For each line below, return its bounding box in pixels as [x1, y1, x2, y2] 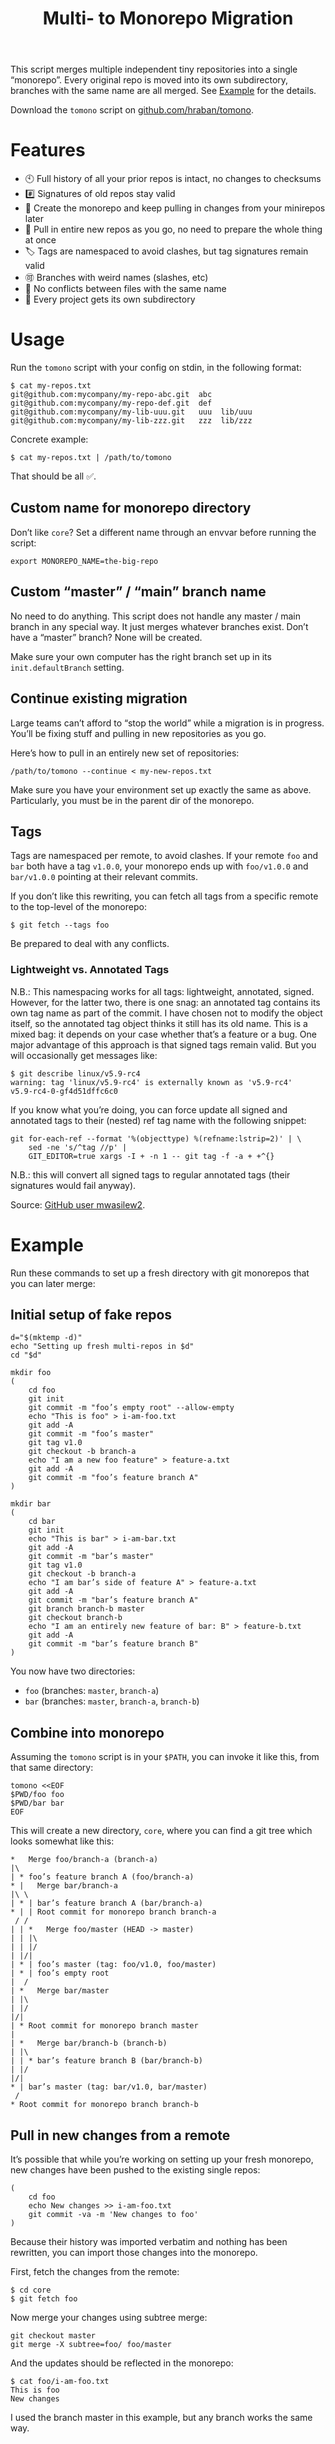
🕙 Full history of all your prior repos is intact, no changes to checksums [24, 173, 322, 185]
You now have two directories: [10, 1665, 136, 1677]
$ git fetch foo [10, 2293, 78, 2304]
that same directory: [10, 1762, 94, 1774]
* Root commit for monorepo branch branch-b [10, 2100, 199, 2110]
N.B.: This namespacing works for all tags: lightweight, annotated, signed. [10, 985, 315, 997]
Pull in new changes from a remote [10, 2127, 231, 2144]
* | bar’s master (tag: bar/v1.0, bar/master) [10, 2082, 208, 2092]
